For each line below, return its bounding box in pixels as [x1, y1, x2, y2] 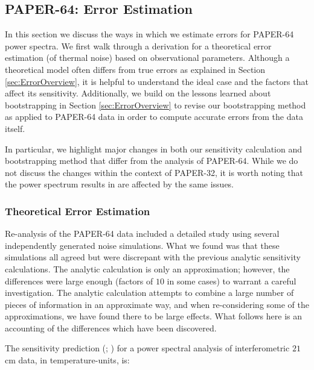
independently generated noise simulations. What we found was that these [5, 239, 280, 251]
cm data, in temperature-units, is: [5, 354, 130, 366]
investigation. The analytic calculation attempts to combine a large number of [5, 286, 294, 299]
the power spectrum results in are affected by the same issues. [5, 178, 234, 190]
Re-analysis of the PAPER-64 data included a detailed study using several [5, 227, 280, 240]
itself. [5, 122, 25, 134]
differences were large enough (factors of [5, 274, 153, 287]
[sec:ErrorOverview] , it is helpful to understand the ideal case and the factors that [5, 75, 309, 87]
